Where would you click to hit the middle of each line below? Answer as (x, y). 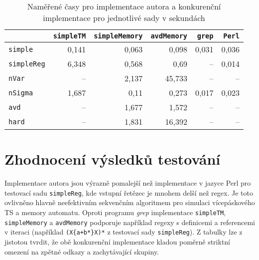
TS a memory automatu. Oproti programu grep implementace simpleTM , (115, 212)
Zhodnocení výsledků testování (113, 159)
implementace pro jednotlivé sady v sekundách (124, 18)
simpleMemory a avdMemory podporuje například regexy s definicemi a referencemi (130, 222)
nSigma (21, 93)
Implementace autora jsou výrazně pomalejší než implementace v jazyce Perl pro (128, 183)
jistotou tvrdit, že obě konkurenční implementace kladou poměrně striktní (118, 241)
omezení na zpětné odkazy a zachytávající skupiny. (82, 251)
